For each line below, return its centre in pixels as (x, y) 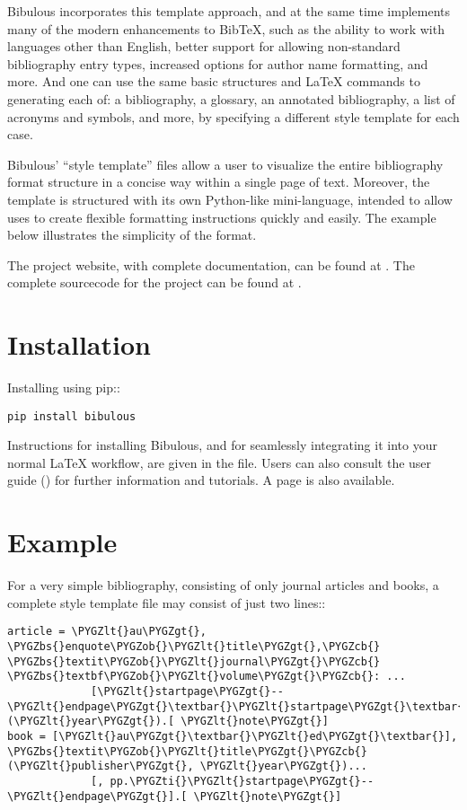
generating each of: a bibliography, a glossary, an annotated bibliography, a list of (231, 98)
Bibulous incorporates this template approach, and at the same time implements (229, 11)
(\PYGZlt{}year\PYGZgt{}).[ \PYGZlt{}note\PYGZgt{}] (168, 722)
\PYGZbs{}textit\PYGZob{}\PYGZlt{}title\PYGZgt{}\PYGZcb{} (187, 751)
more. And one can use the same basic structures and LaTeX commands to (214, 81)
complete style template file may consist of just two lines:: (167, 602)
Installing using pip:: (64, 387)
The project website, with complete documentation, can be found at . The (211, 264)
